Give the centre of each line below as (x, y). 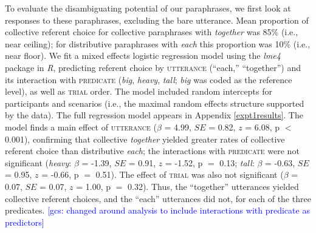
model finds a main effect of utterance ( (81, 127)
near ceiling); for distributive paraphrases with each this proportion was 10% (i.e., (158, 43)
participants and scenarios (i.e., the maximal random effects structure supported (155, 103)
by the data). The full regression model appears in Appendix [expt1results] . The (154, 115)
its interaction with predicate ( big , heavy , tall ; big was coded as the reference (149, 79)
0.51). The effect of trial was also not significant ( (190, 174)
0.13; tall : (237, 162)
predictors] (25, 222)
